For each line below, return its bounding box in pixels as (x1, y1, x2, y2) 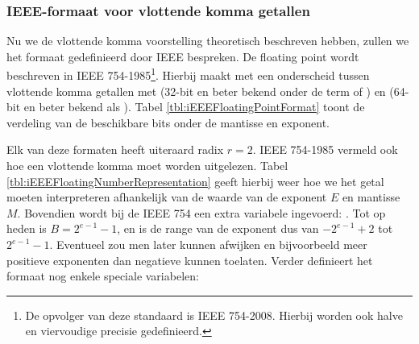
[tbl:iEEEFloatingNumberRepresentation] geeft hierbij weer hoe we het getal (6, 172, 384, 189)
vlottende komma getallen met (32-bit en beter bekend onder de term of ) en (6, 82, 386, 99)
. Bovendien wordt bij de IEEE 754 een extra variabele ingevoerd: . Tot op (17, 204, 386, 221)
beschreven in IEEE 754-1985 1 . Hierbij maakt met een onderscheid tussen (6, 64, 370, 84)
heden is (6, 220, 47, 237)
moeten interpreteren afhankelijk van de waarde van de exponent (6, 189, 327, 205)
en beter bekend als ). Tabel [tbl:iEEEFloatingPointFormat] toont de (23, 98, 365, 115)
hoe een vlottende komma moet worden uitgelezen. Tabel (6, 157, 288, 174)
